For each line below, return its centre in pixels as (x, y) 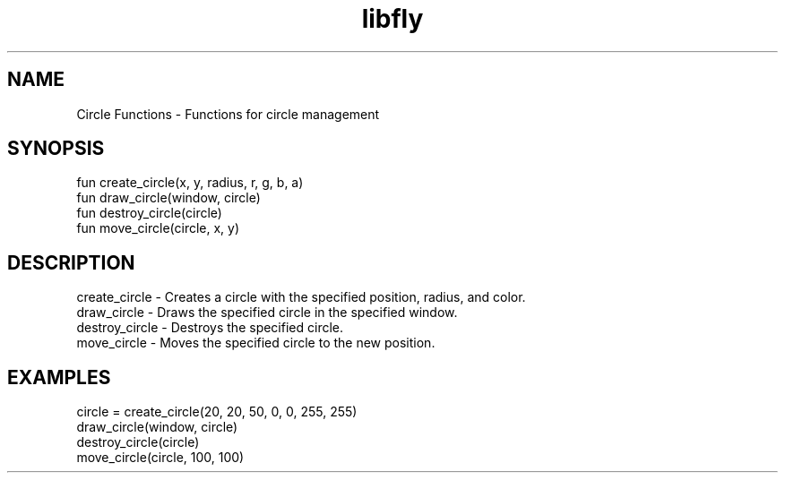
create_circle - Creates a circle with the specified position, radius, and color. (301, 297)
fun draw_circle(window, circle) (168, 198)
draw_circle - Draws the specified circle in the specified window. (267, 313)
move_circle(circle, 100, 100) (160, 458)
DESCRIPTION (71, 262)
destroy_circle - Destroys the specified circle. (210, 328)
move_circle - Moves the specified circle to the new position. (256, 343)
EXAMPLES (59, 377)
